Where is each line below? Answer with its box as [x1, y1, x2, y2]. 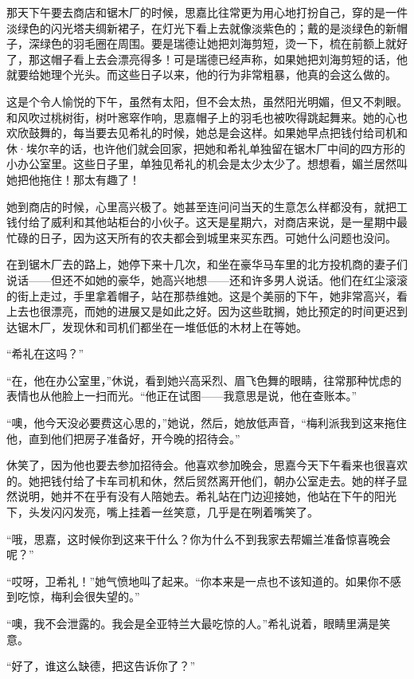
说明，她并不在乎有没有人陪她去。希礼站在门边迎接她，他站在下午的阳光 [17, 488, 396, 504]
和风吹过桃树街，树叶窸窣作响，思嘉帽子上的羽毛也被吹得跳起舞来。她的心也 [6, 108, 408, 125]
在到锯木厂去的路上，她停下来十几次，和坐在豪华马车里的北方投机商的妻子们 [6, 256, 408, 273]
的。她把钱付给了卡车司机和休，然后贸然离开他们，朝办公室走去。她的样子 [6, 472, 396, 489]
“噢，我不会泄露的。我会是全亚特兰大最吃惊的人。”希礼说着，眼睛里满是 [6, 615, 380, 631]
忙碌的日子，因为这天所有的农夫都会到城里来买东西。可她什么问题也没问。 [6, 229, 396, 245]
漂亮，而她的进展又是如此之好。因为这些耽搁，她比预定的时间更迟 [50, 303, 396, 320]
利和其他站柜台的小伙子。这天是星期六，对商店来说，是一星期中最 [61, 214, 408, 230]
